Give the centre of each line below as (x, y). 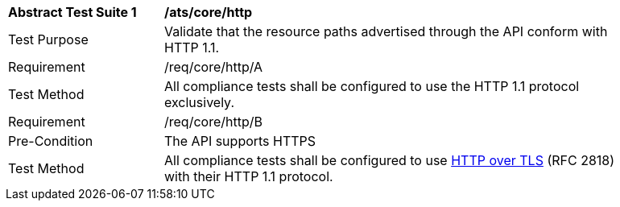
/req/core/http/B (213, 122)
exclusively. (199, 102)
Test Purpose (48, 39)
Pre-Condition (51, 141)
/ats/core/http (209, 12)
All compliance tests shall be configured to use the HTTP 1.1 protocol (372, 86)
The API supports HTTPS (240, 141)
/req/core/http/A (214, 67)
